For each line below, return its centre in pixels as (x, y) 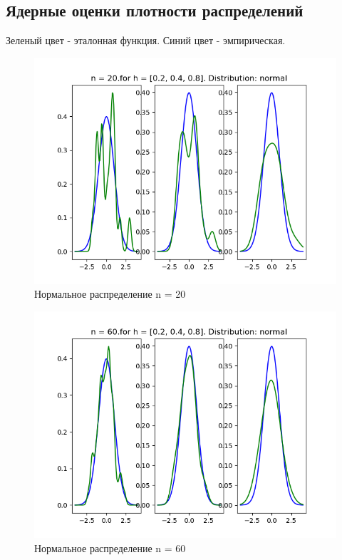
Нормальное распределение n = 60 (110, 548)
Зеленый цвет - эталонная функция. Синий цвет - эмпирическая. (146, 40)
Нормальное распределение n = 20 (110, 294)
